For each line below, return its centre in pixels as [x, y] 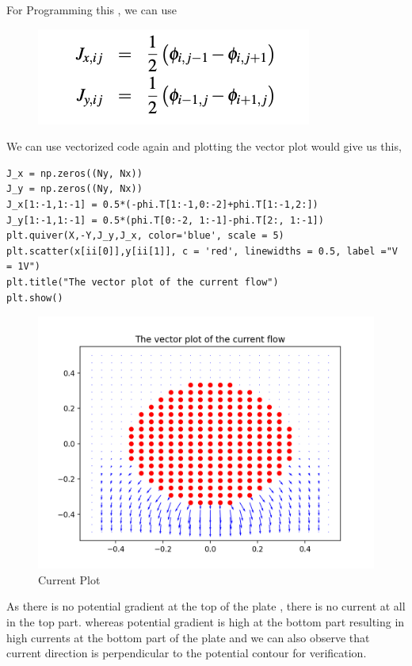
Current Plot [69, 579]
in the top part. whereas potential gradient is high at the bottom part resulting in [206, 621]
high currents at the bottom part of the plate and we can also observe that [188, 637]
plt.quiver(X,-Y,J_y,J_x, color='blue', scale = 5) [145, 236]
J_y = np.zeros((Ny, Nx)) [74, 189]
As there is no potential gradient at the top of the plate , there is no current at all [206, 606]
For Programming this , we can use [92, 10]
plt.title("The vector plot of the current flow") [143, 282]
